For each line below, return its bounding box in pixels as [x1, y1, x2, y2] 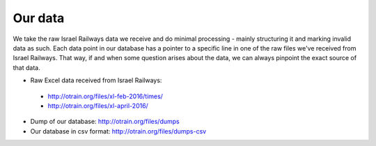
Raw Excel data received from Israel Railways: [30, 76, 162, 84]
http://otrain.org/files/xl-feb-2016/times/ [47, 92, 164, 100]
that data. [13, 63, 41, 72]
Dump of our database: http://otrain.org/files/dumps [30, 118, 180, 126]
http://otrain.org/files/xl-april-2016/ [47, 101, 149, 110]
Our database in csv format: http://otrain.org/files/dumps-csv [30, 127, 207, 135]
